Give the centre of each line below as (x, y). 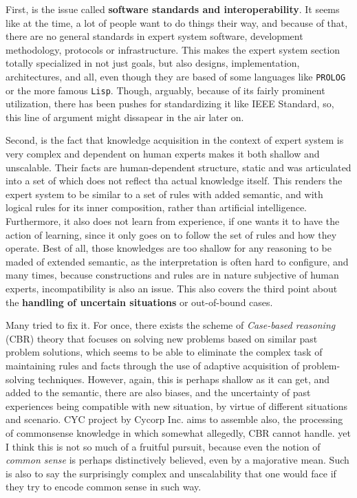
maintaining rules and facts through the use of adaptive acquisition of (153, 365)
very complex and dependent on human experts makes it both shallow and (163, 154)
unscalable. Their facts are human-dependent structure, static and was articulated (178, 167)
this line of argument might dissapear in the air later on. (125, 117)
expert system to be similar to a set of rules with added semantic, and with (164, 194)
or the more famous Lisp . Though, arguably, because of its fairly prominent (165, 90)
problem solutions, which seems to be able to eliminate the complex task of (164, 352)
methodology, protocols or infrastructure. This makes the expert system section (173, 49)
